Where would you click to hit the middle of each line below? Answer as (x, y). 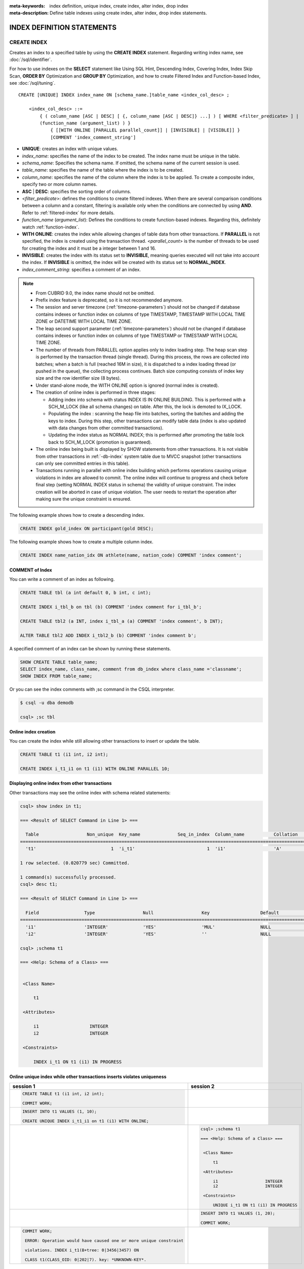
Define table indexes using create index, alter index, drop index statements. (128, 13)
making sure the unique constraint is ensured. (84, 499)
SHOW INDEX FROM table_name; (56, 676)
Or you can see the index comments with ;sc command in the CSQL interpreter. (92, 689)
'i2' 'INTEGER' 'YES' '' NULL (148, 934)
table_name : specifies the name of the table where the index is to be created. (103, 170)
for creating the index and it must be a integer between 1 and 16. (89, 248)
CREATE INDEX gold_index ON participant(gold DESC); (87, 529)
